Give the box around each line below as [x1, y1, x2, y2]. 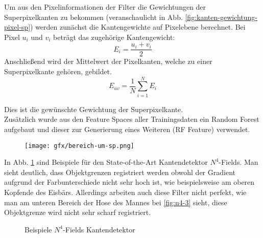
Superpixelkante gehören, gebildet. [4, 66, 112, 77]
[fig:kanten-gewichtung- [185, 11, 258, 22]
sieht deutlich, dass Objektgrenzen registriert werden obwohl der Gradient [4, 166, 235, 177]
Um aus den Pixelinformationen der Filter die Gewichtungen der [4, 2, 206, 12]
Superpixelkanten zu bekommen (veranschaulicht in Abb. [4, 11, 183, 22]
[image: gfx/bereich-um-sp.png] [25, 142, 134, 149]
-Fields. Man [219, 157, 258, 167]
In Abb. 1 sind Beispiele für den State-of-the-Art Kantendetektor [4, 157, 208, 167]
